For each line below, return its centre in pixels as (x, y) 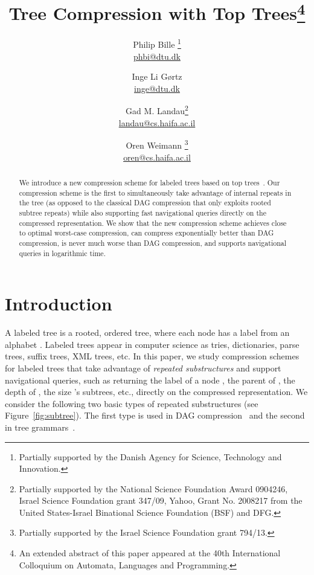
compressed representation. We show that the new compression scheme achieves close (153, 223)
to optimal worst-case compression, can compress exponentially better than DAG (146, 233)
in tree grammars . (40, 427)
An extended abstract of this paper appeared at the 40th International (150, 553)
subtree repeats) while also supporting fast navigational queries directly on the (143, 212)
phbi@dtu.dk (157, 56)
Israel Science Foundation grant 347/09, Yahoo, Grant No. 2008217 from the (161, 500)
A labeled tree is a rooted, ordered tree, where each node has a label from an (147, 332)
